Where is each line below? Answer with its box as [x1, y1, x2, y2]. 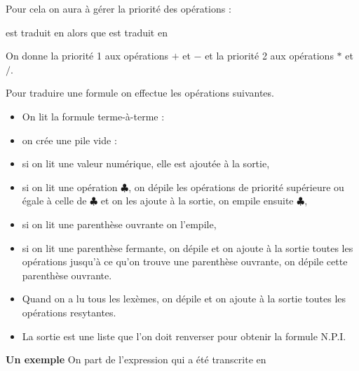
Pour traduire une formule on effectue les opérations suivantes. [6, 85, 274, 100]
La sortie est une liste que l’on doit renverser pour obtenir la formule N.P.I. [22, 328, 346, 343]
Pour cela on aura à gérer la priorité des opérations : [6, 1, 231, 15]
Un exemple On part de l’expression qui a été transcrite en [6, 352, 266, 367]
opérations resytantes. [22, 304, 116, 319]
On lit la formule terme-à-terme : [22, 108, 165, 123]
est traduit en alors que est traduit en [6, 24, 168, 39]
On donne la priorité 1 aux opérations [6, 48, 169, 63]
